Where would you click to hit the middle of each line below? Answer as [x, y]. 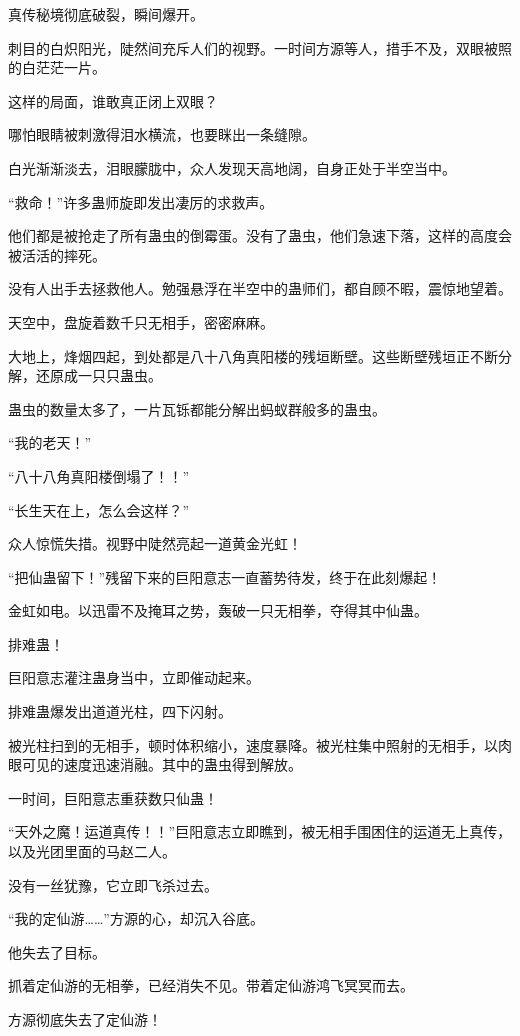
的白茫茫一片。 [57, 67]
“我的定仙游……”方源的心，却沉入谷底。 [136, 918]
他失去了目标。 [57, 951]
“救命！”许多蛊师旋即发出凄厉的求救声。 [141, 201]
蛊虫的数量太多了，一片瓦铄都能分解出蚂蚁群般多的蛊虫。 [197, 408]
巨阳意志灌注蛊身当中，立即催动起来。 [134, 677]
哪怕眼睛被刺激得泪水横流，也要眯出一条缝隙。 [162, 134]
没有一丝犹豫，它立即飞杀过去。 [113, 884]
